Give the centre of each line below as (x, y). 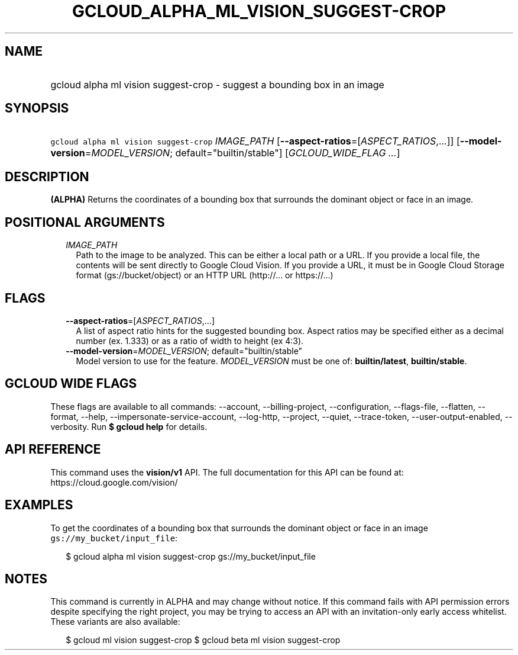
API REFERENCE (53, 449)
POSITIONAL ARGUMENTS (85, 222)
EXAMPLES (39, 505)
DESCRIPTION (47, 176)
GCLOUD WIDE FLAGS (71, 384)
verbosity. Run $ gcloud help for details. (129, 426)
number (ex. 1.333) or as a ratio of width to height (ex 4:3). (190, 341)
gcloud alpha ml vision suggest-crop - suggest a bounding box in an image (217, 84)
